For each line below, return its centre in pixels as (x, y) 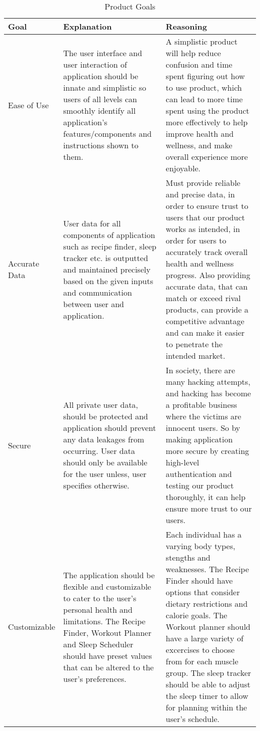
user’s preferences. (95, 678)
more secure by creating (207, 451)
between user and (93, 304)
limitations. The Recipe (104, 621)
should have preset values (107, 655)
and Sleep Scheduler (98, 644)
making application (199, 439)
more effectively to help (207, 122)
